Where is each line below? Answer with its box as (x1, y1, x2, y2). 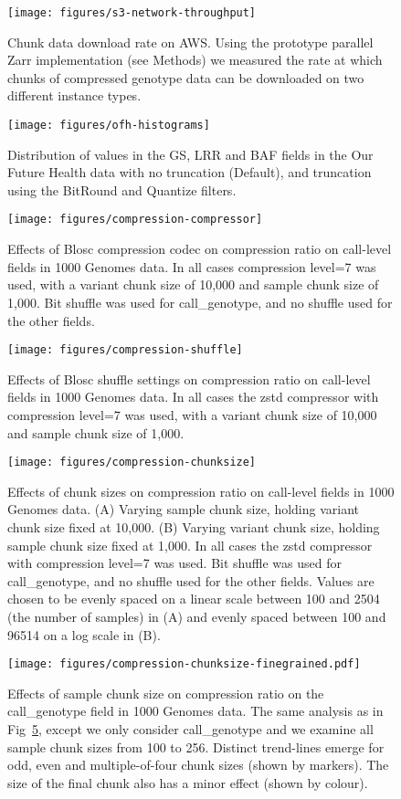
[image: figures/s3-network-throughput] (7, 6, 257, 19)
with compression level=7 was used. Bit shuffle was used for (7, 553, 342, 573)
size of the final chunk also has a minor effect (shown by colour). (7, 773, 368, 792)
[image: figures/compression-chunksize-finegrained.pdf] (7, 657, 361, 671)
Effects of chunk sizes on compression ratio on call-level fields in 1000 (7, 481, 395, 500)
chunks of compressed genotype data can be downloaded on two (7, 68, 364, 87)
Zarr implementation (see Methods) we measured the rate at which (7, 50, 383, 69)
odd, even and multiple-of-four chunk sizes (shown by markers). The (7, 755, 389, 774)
